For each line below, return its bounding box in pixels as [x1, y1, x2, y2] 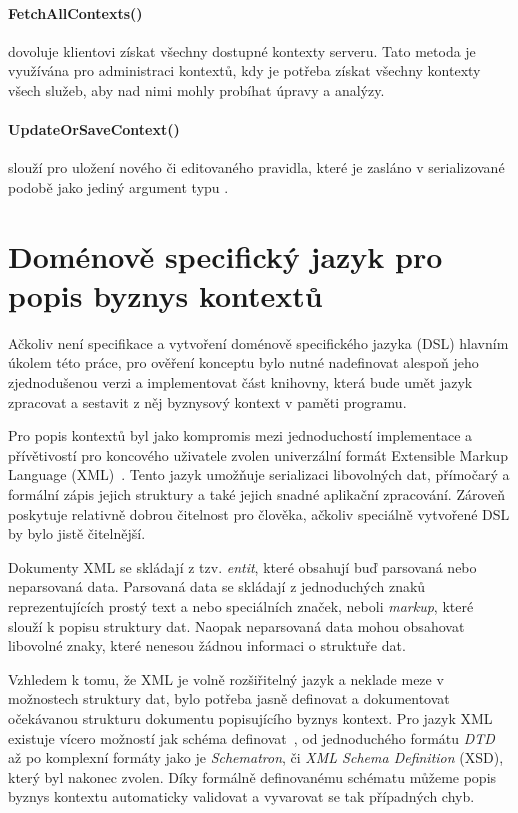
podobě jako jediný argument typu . [8, 176, 229, 197]
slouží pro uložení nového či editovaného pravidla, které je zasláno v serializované [8, 157, 505, 178]
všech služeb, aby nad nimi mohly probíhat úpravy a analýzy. [8, 79, 385, 100]
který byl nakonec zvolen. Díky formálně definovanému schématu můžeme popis [8, 766, 497, 787]
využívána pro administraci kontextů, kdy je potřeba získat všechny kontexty [8, 60, 481, 81]
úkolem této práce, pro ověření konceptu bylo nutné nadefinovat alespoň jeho [8, 352, 479, 373]
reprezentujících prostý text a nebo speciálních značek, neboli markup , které [8, 596, 474, 616]
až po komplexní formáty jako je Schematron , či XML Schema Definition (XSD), [8, 747, 504, 768]
